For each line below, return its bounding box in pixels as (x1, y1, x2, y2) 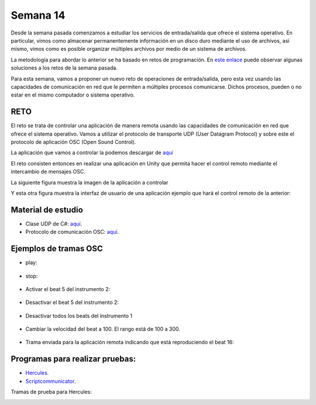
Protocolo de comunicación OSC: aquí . (25, 229, 119, 236)
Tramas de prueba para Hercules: (11, 389, 92, 396)
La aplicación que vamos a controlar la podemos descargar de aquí (11, 149, 173, 156)
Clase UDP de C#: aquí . (25, 220, 83, 227)
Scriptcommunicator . (25, 378, 76, 385)
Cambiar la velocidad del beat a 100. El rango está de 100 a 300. (25, 326, 181, 333)
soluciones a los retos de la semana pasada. (11, 64, 118, 71)
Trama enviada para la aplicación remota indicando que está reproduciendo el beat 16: (25, 339, 234, 346)
